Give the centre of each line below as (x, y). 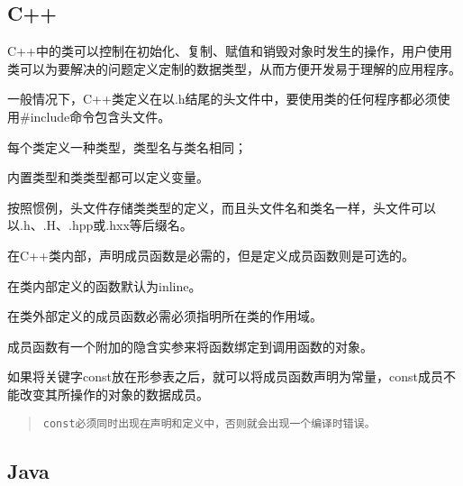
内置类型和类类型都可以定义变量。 (108, 177)
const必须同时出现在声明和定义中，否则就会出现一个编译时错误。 (209, 423)
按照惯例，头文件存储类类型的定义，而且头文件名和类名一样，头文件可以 (222, 207)
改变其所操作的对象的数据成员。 (114, 394)
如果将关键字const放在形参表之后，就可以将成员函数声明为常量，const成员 (225, 376)
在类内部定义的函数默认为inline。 (104, 285)
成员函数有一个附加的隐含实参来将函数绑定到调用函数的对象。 (190, 346)
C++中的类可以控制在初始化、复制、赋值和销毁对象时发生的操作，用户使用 (230, 51)
